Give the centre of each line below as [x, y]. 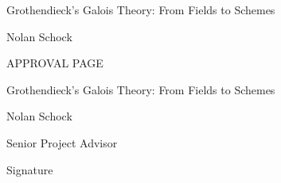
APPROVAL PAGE [55, 63]
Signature [30, 169]
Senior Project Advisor [62, 142]
